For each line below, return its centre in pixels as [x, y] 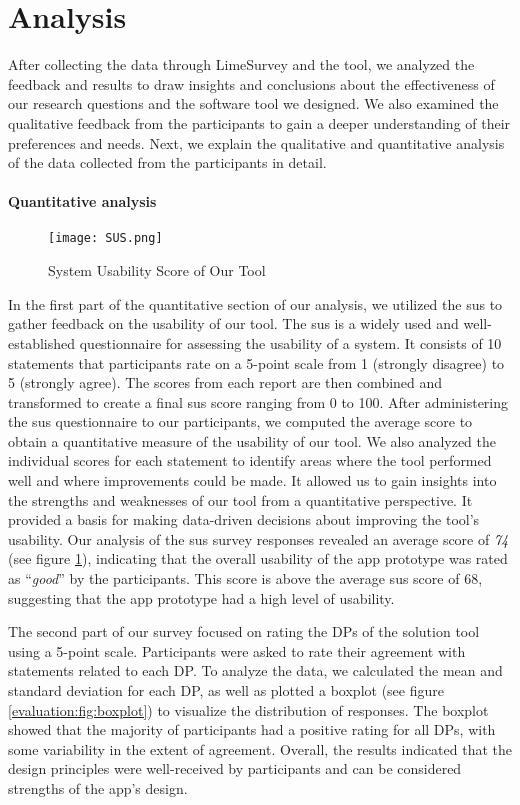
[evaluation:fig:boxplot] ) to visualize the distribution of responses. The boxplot [248, 709]
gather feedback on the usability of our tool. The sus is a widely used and [233, 323]
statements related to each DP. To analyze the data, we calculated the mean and [255, 670]
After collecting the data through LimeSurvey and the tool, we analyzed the [241, 64]
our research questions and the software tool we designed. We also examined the [253, 103]
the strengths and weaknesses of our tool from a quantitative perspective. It [240, 499]
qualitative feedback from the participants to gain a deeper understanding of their [259, 122]
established [42, 342]
